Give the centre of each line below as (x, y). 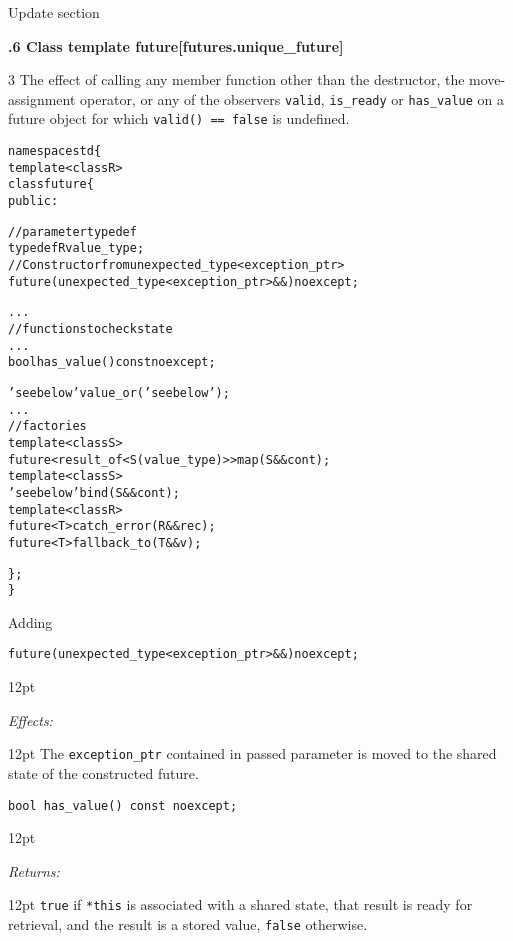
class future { (51, 184)
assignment (42, 98)
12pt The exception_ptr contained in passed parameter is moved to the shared (252, 753)
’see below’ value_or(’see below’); (119, 392)
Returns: (34, 870)
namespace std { (55, 151)
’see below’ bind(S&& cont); (94, 492)
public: (33, 201)
